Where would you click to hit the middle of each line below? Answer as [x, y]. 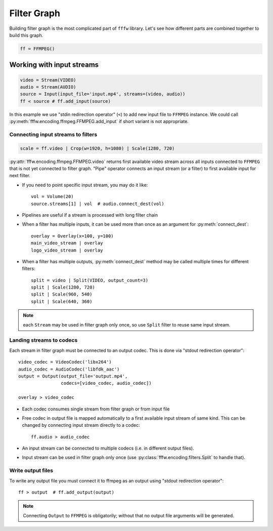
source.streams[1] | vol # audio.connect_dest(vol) [98, 203]
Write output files [31, 471]
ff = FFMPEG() [37, 49]
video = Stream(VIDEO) [48, 80]
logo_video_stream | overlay [67, 250]
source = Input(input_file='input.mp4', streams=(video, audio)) [103, 94]
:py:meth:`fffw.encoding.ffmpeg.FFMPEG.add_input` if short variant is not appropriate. [99, 121]
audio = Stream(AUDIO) [48, 87]
